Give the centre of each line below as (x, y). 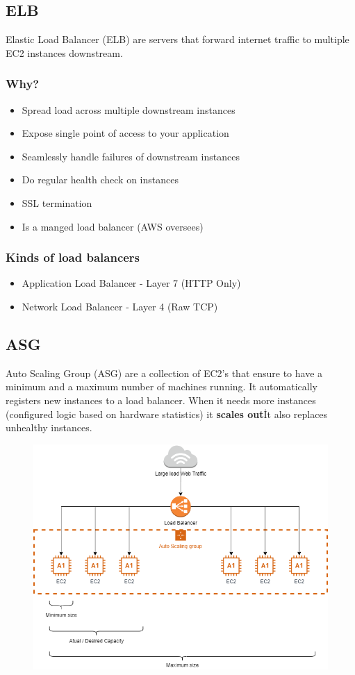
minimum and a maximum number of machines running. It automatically (162, 386)
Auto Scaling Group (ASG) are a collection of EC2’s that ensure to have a (164, 373)
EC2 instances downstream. (64, 52)
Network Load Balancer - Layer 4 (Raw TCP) (120, 306)
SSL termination (57, 202)
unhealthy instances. (49, 427)
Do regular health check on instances (100, 180)
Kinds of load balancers (73, 257)
